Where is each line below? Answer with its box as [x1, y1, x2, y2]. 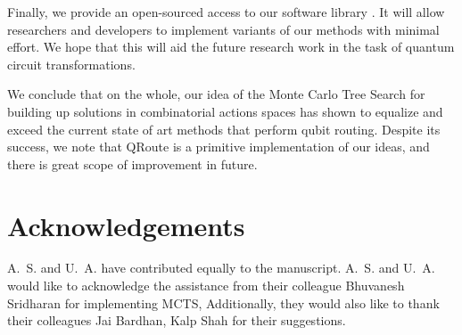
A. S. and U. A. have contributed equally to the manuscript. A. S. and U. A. [7, 258, 435, 277]
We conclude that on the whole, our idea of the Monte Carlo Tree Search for [7, 85, 425, 103]
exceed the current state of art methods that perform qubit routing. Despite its [7, 119, 441, 138]
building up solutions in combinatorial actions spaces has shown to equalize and [7, 102, 443, 120]
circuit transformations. [7, 54, 136, 73]
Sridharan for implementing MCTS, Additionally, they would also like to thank [7, 293, 440, 312]
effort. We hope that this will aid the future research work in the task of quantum [7, 37, 455, 56]
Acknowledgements [7, 207, 245, 243]
